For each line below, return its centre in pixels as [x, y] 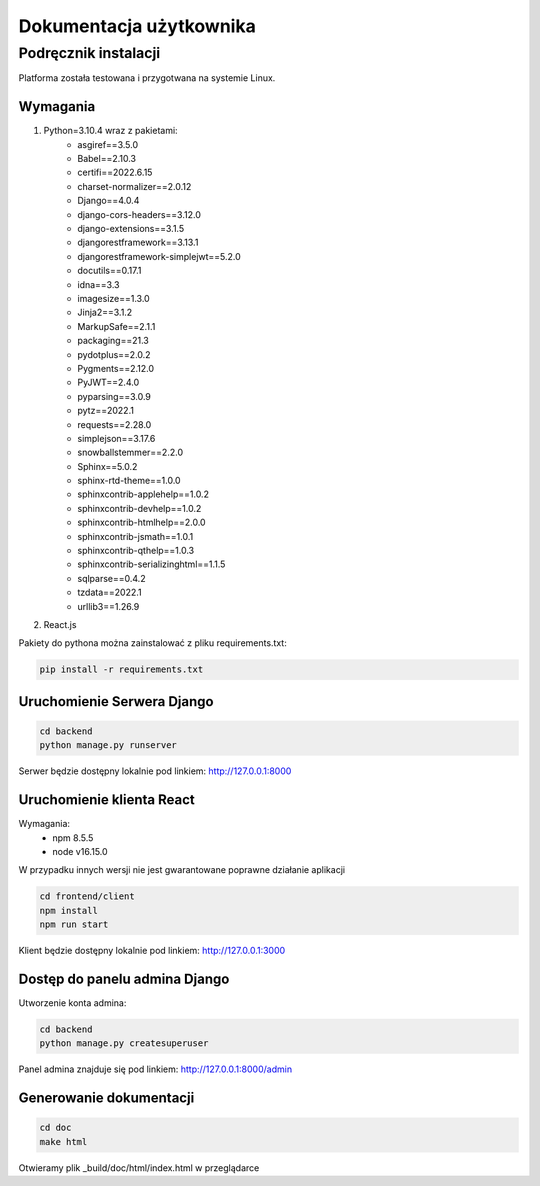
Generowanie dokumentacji [106, 1098]
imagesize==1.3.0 [113, 298]
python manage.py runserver [108, 745]
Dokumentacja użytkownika [137, 26]
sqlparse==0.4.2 [111, 578]
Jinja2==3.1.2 [105, 312]
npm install [69, 910]
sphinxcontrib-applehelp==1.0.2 [143, 494]
